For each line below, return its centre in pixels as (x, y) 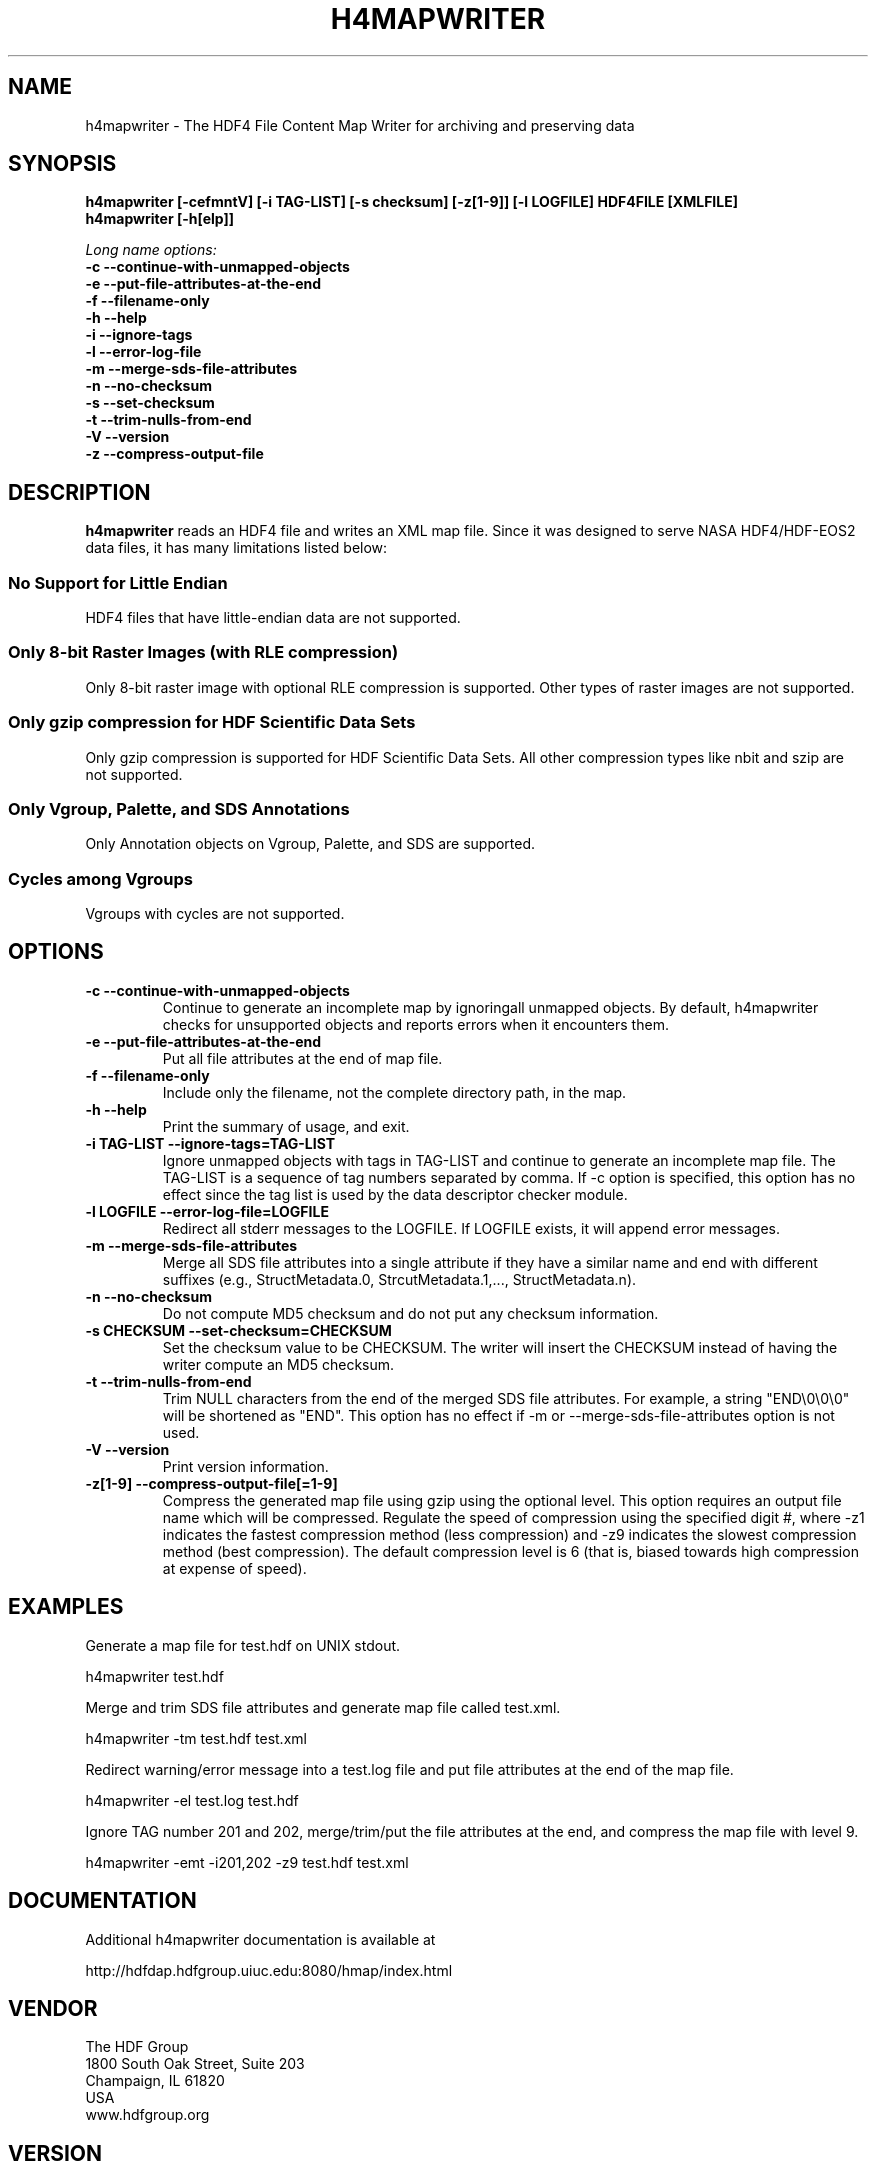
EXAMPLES (66, 1607)
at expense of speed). (234, 1568)
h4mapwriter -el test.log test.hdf (192, 1800)
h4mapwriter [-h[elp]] (159, 219)
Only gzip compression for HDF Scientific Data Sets (212, 722)
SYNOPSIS (62, 164)
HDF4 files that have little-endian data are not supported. (273, 618)
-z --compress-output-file (174, 454)
